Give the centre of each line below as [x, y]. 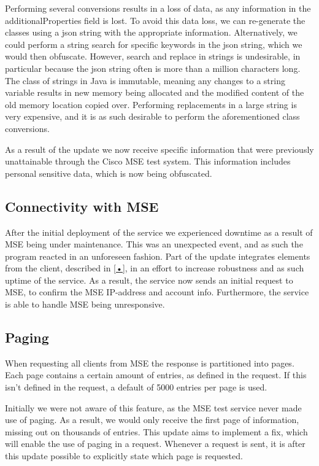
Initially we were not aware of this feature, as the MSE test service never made [153, 407]
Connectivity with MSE [82, 206]
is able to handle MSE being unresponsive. [85, 304]
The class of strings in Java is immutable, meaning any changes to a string [145, 80]
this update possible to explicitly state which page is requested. [124, 456]
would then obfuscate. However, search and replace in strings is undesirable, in [153, 56]
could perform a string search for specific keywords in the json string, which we [154, 44]
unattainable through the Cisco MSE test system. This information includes [148, 161]
